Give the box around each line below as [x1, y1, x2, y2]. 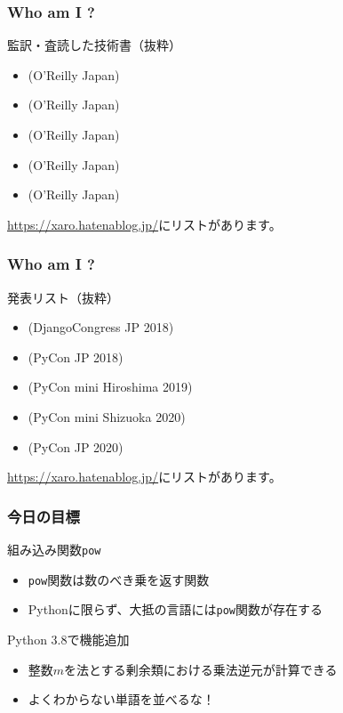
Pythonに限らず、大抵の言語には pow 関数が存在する [28, 600, 323, 619]
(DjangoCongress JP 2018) [28, 318, 174, 336]
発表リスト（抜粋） [7, 288, 119, 306]
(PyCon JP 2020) [28, 437, 124, 456]
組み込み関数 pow [7, 539, 101, 558]
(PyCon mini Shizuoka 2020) [28, 407, 186, 425]
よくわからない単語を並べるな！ [28, 690, 215, 709]
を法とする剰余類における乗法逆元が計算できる [64, 660, 338, 678]
